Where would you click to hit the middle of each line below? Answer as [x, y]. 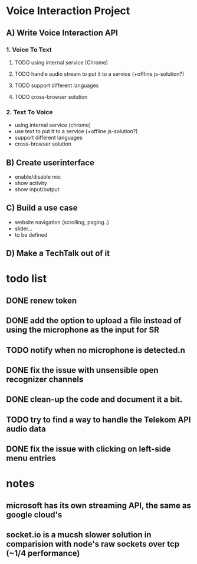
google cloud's [34, 515]
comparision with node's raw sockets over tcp [93, 544]
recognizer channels [45, 379]
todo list [27, 279]
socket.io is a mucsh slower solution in [79, 535]
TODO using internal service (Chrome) [61, 62]
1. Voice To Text [29, 50]
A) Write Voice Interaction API [62, 33]
